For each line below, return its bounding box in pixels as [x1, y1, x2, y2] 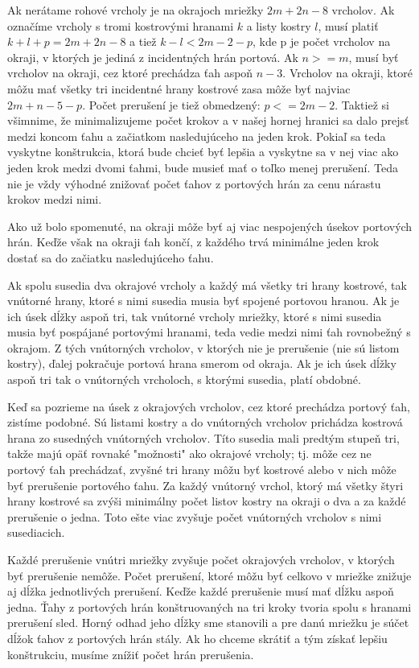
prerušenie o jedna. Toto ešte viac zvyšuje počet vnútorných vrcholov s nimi [7, 508, 382, 525]
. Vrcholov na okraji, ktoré [282, 64, 413, 81]
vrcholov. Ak [331, 2, 395, 18]
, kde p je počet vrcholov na [253, 33, 391, 50]
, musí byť [348, 48, 399, 65]
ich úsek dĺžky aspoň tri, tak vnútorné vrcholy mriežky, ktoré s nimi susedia [7, 307, 382, 324]
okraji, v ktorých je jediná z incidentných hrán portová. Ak [7, 48, 298, 65]
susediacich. [7, 524, 65, 541]
